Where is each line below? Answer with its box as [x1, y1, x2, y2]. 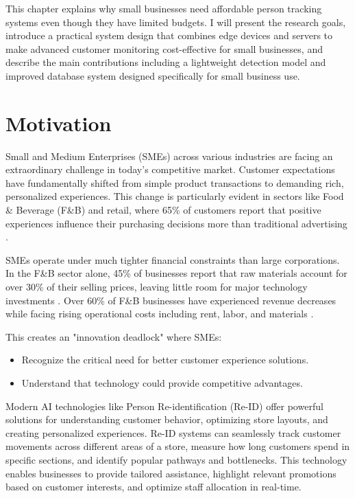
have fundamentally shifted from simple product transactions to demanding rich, [5, 175, 344, 190]
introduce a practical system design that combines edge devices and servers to [5, 28, 333, 43]
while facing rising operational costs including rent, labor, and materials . [5, 306, 314, 321]
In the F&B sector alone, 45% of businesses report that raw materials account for [5, 266, 347, 280]
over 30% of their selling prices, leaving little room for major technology [5, 280, 308, 294]
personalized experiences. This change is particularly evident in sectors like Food [5, 189, 344, 203]
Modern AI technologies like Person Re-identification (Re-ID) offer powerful [5, 398, 323, 413]
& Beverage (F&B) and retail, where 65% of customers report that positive [5, 203, 321, 217]
